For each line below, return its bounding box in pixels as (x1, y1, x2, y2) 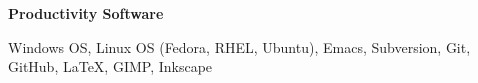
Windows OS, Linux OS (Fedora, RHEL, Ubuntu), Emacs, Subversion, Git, (8, 36, 471, 57)
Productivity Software (8, 3, 164, 23)
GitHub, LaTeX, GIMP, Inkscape (8, 56, 213, 77)
